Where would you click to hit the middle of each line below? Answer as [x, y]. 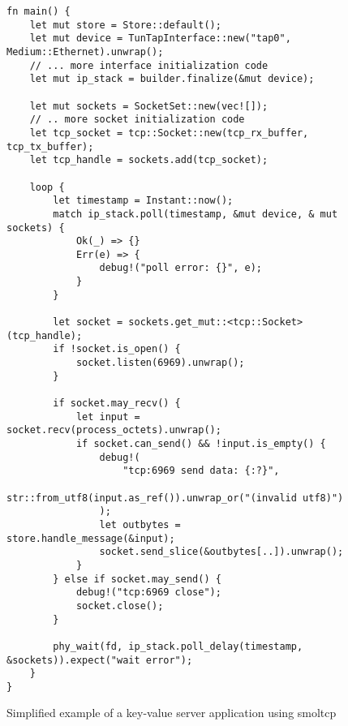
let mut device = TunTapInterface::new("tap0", [160, 39]
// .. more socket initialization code [137, 120]
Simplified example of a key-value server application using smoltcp [172, 713]
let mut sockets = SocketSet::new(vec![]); [149, 106]
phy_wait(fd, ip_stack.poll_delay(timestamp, [178, 646]
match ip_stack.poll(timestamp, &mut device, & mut [195, 214]
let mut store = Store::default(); [125, 25]
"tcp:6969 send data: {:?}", [201, 471]
